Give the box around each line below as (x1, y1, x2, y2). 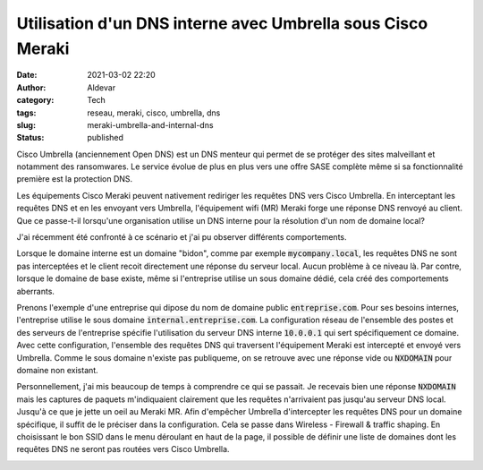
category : (16, 95, 55, 106)
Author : (16, 81, 47, 93)
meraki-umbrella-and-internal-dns (87, 119, 214, 130)
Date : (16, 70, 38, 81)
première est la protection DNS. (16, 174, 133, 184)
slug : (16, 119, 36, 130)
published (87, 132, 124, 143)
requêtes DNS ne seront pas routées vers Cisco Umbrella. (16, 444, 230, 455)
